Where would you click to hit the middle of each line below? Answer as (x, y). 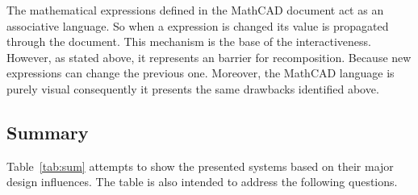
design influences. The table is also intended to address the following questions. (202, 182)
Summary (48, 132)
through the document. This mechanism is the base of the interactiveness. (189, 41)
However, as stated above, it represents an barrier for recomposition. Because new (209, 57)
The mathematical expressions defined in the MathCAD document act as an (195, 10)
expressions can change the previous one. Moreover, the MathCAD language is (201, 73)
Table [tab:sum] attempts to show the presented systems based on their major (200, 166)
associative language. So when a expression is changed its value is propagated (198, 25)
